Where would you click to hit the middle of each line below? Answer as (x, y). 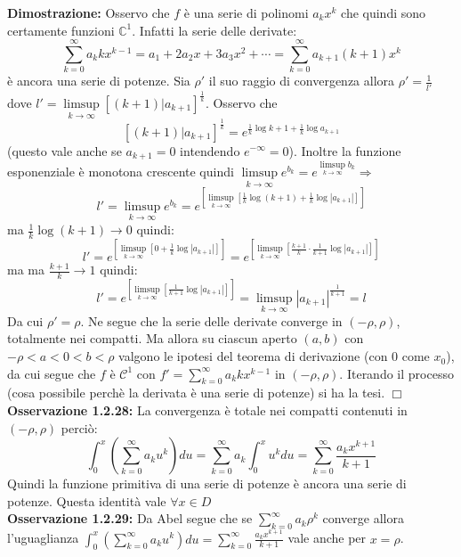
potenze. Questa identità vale (87, 500)
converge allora (363, 518)
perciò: (79, 427)
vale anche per (327, 538)
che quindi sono (384, 12)
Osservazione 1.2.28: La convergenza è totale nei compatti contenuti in (207, 410)
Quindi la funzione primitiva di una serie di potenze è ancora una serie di (207, 483)
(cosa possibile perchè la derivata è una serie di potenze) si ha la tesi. (196, 393)
